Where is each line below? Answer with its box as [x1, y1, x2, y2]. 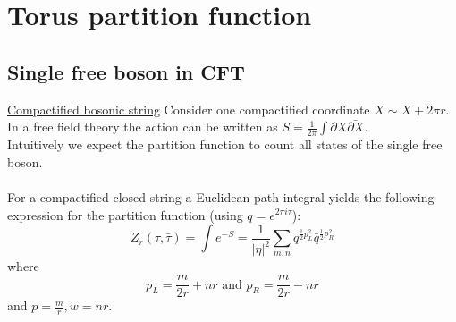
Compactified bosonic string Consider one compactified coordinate [7, 99, 370, 118]
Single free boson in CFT [7, 57, 245, 85]
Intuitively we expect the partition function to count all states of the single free [7, 135, 443, 154]
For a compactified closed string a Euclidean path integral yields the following [7, 187, 435, 206]
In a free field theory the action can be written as [7, 117, 278, 136]
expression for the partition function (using [7, 205, 243, 224]
